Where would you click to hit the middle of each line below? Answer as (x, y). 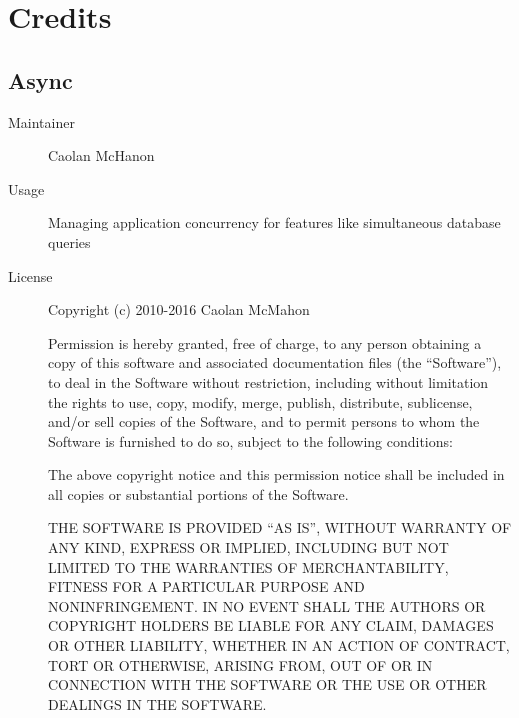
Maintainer (41, 121)
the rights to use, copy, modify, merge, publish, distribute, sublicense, (260, 401)
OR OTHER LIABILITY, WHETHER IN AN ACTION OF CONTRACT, (279, 645)
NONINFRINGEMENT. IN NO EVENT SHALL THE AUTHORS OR (267, 605)
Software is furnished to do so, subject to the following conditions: (250, 440)
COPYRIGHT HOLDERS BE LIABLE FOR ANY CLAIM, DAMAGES (271, 625)
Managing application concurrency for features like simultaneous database (274, 222)
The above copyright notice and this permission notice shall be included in (276, 474)
